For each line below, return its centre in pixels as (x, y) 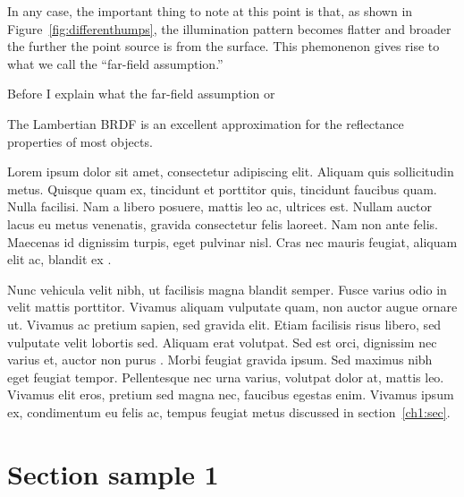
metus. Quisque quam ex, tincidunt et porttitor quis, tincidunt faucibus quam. (222, 189)
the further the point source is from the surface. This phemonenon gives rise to (224, 46)
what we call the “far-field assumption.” (115, 63)
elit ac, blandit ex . (59, 259)
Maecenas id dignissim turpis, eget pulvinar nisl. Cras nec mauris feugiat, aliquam (232, 241)
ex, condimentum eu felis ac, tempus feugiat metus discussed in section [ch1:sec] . (229, 411)
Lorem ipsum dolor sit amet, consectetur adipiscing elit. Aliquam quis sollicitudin (231, 171)
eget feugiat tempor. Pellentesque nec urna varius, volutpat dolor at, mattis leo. (226, 377)
